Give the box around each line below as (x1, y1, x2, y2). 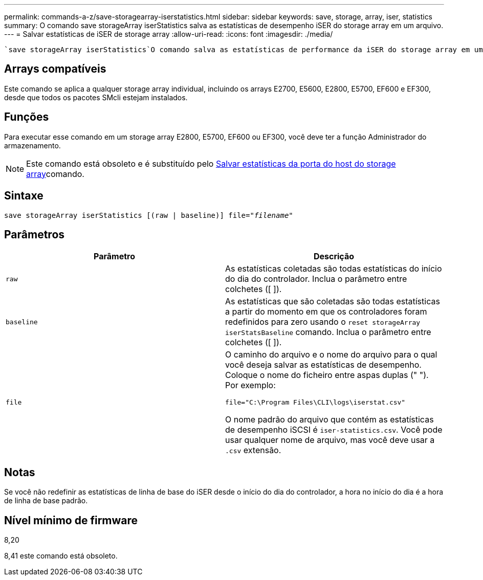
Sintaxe (4, 189, 43, 203)
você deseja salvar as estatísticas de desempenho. (225, 360, 422, 370)
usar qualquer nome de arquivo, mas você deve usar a (225, 435, 435, 445)
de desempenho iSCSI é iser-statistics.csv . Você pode (225, 425, 443, 435)
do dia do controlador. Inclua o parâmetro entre (225, 274, 407, 284)
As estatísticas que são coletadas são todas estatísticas (225, 296, 440, 307)
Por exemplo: (225, 380, 276, 391)
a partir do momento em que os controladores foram (225, 306, 427, 317)
